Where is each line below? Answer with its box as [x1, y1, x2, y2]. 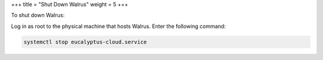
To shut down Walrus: [11, 12, 65, 19]
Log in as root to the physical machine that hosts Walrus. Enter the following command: [11, 23, 226, 30]
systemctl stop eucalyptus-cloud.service [23, 39, 147, 45]
